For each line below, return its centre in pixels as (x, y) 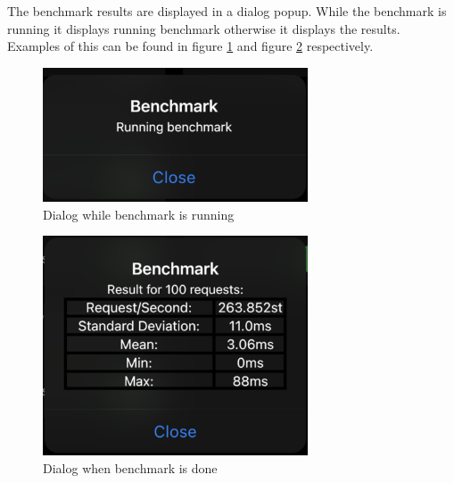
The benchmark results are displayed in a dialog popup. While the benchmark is (227, 11)
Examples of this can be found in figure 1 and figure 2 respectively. (190, 46)
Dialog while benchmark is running (139, 214)
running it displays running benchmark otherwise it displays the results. (204, 28)
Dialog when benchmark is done (130, 467)
